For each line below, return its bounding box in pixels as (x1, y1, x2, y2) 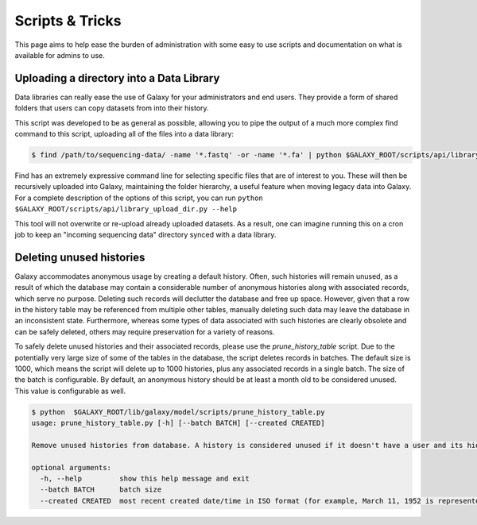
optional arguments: (31, 463, 111, 472)
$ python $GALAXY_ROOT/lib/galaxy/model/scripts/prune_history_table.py (31, 407, 325, 416)
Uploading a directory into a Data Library (14, 71, 220, 85)
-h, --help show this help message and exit (40, 474, 250, 484)
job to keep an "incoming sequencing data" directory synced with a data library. (14, 230, 277, 239)
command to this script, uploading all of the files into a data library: (14, 129, 235, 139)
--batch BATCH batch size (40, 485, 162, 494)
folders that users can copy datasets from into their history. (14, 103, 210, 113)
